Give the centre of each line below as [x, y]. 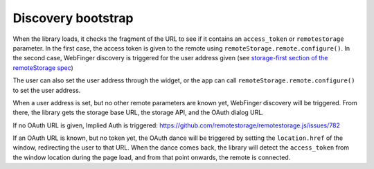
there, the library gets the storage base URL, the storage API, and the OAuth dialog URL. [139, 113]
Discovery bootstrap [73, 18]
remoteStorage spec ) [43, 68]
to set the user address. [47, 90]
